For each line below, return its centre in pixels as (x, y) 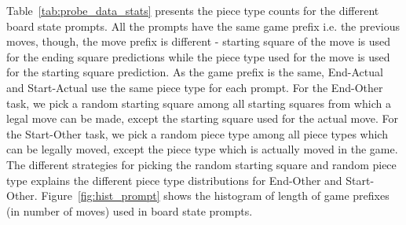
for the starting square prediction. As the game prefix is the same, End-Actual (195, 72)
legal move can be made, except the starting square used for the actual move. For (203, 118)
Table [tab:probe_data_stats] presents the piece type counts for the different (193, 10)
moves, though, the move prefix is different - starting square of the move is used (199, 41)
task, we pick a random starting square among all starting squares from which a (199, 103)
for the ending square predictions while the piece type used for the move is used (198, 56)
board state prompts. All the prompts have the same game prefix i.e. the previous (203, 26)
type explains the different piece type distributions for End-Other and (174, 180)
